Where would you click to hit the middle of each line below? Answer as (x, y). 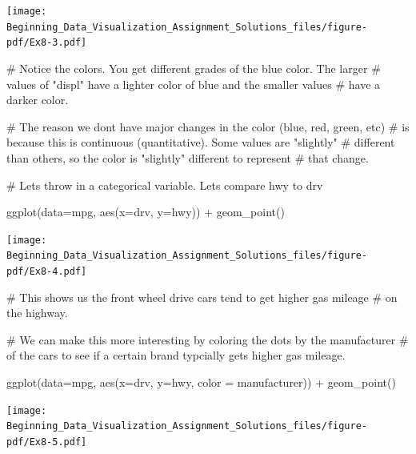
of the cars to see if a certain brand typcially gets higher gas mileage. (176, 355)
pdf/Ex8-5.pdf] (47, 442)
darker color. (38, 100)
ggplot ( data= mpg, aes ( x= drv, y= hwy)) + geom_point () (146, 212)
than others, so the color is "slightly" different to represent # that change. (188, 157)
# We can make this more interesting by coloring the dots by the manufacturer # (208, 339)
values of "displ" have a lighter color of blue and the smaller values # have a (194, 84)
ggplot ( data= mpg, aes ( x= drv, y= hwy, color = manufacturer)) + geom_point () (201, 382)
